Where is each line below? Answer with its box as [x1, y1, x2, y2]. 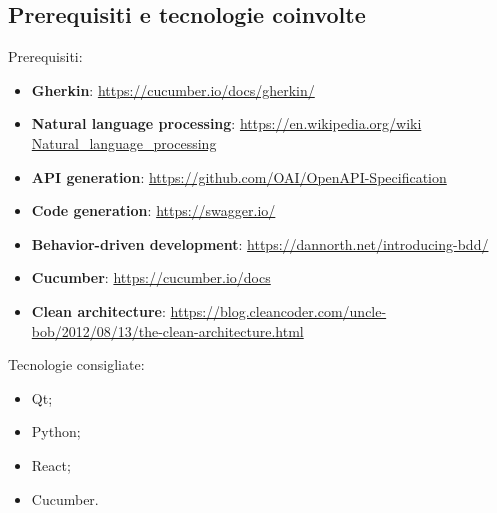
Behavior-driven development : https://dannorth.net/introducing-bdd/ [31, 233, 489, 254]
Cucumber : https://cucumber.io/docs [31, 267, 271, 288]
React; [31, 454, 71, 475]
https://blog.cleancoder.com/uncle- [170, 300, 387, 321]
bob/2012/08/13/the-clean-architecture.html [31, 320, 304, 341]
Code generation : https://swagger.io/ [31, 200, 276, 221]
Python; [31, 421, 81, 442]
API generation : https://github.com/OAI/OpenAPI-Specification [31, 166, 447, 187]
